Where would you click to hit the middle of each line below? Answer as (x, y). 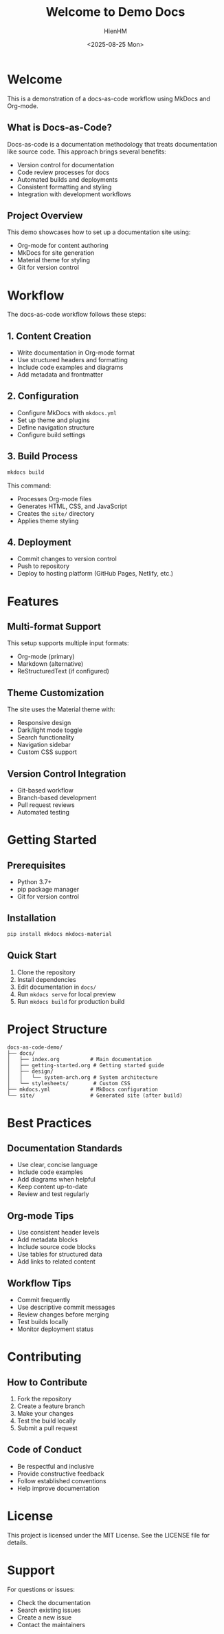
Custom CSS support (47, 752)
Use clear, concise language (57, 1165)
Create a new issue (44, 1617)
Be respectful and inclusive (55, 1466)
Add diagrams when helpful (56, 1180)
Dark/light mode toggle (50, 730)
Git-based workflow (45, 790)
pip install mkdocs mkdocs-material (59, 934)
